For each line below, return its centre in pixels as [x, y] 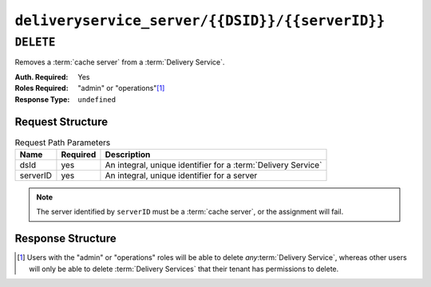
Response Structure [65, 239]
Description [128, 154]
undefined [97, 99]
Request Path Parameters [63, 142]
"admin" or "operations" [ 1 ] [121, 88]
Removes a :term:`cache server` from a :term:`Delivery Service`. [120, 62]
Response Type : [42, 99]
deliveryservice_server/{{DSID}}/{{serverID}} [200, 21]
